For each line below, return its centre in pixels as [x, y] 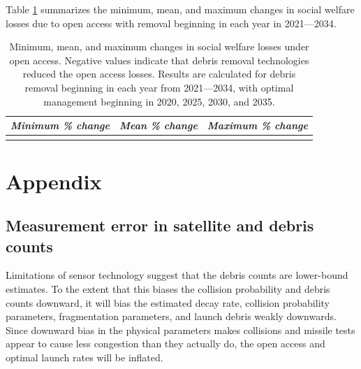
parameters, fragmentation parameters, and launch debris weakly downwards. [171, 316]
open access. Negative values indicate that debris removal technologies [159, 60]
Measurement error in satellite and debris [160, 225]
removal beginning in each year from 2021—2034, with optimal [159, 87]
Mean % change [159, 125]
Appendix [54, 181]
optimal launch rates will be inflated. [84, 357]
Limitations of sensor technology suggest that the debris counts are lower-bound [177, 275]
